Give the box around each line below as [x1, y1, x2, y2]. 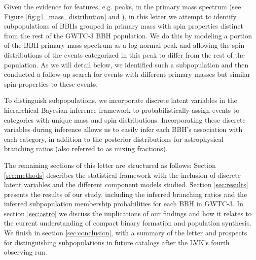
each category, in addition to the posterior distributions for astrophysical [4, 133, 224, 144]
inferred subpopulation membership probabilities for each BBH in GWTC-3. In [4, 198, 244, 209]
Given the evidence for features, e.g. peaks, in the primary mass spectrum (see [4, 1, 241, 11]
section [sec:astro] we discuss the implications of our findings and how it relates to [4, 208, 252, 218]
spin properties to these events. [4, 78, 98, 89]
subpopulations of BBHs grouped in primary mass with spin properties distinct [4, 21, 244, 31]
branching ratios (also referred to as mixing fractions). [4, 143, 168, 154]
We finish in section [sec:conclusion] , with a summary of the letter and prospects [4, 227, 247, 238]
